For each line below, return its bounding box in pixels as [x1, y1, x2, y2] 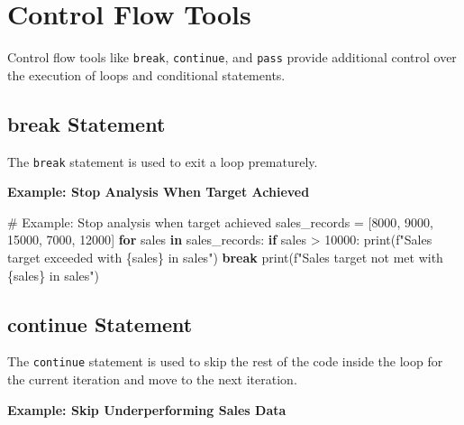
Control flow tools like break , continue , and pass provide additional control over [7, 48, 457, 67]
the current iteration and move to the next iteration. [7, 370, 297, 389]
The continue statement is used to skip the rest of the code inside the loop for [7, 352, 443, 371]
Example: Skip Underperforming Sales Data [7, 400, 287, 419]
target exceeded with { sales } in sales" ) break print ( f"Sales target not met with [7, 248, 443, 267]
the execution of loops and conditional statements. [7, 65, 286, 84]
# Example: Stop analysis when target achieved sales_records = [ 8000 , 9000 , [7, 212, 433, 231]
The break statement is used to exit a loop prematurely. [7, 152, 318, 171]
